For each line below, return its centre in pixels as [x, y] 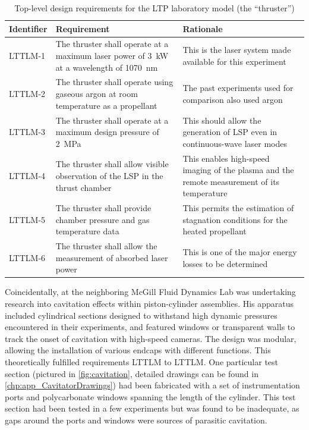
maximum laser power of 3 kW [112, 56]
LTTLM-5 [27, 219]
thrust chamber [83, 187]
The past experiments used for [238, 88]
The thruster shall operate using [114, 82]
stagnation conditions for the [235, 219]
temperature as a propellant [106, 105]
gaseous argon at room [97, 94]
